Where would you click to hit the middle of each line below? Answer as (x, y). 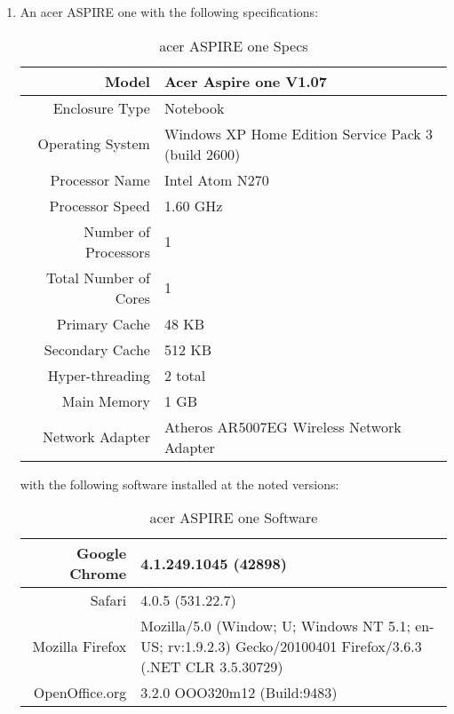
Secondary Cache (97, 349)
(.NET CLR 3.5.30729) (212, 667)
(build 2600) (202, 154)
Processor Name (100, 179)
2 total (185, 375)
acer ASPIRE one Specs (234, 45)
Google (102, 553)
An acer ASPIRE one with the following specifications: (169, 12)
